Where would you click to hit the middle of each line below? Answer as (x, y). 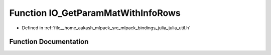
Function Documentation (49, 42)
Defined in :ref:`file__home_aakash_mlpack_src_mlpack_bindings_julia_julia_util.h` (106, 28)
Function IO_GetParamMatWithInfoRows (95, 13)
